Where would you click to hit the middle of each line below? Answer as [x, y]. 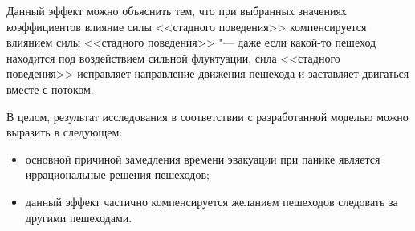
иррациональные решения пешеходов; [117, 174]
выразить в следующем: [65, 132]
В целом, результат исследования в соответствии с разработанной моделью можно [207, 116]
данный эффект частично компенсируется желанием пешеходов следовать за [212, 201]
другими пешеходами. [79, 217]
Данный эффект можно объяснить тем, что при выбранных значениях [177, 10]
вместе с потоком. [50, 89]
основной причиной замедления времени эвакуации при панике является [203, 158]
